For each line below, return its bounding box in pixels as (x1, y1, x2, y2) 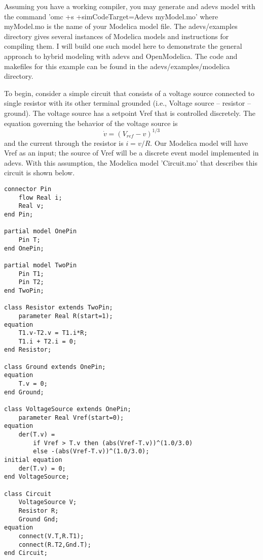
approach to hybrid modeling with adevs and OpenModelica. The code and (4, 50, 238, 61)
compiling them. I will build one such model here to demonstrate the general (4, 41, 242, 51)
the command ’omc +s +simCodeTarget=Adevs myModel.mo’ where (4, 11, 218, 21)
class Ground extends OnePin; (4, 363, 106, 370)
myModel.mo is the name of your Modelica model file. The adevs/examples (4, 21, 238, 32)
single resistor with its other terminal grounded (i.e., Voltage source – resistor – (4, 98, 251, 108)
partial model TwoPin (4, 261, 77, 269)
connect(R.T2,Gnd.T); (18, 541, 91, 548)
